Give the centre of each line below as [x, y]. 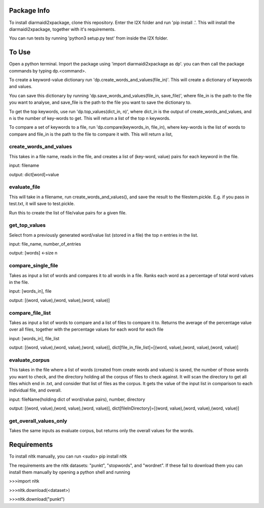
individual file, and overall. [35, 390]
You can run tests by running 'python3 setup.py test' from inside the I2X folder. [89, 38]
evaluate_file [25, 187]
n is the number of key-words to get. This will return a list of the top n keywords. [90, 118]
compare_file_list [30, 313]
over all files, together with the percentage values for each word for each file [86, 329]
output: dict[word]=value [34, 174]
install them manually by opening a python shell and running [70, 472]
